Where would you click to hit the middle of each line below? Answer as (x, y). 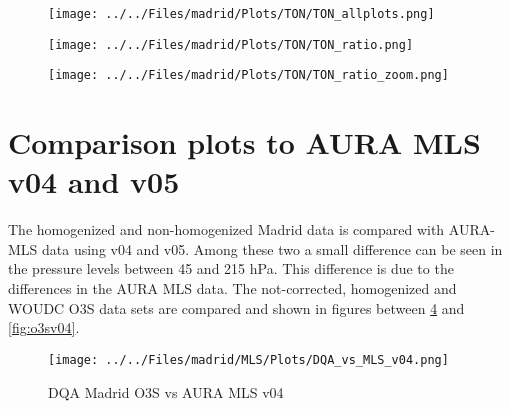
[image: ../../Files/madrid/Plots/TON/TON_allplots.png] (241, 14)
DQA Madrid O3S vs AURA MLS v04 (166, 391)
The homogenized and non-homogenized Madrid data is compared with (226, 229)
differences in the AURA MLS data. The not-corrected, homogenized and (232, 288)
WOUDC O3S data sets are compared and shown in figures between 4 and (236, 307)
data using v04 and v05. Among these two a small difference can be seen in (272, 248)
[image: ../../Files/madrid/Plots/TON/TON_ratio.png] (231, 44)
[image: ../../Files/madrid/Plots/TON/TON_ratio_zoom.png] (248, 75)
